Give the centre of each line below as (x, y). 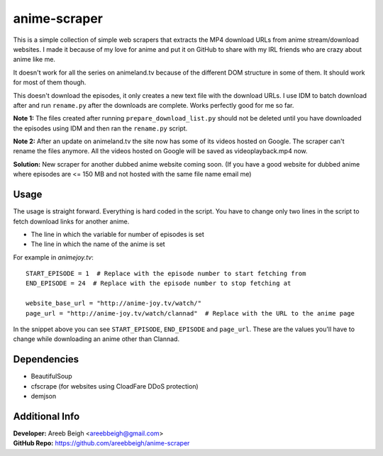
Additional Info (46, 416)
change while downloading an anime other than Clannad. (96, 339)
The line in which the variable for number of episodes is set (118, 234)
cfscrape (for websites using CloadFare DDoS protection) (115, 386)
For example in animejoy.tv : (53, 257)
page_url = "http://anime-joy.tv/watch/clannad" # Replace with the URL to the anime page (190, 313)
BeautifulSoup (51, 377)
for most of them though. (50, 82)
